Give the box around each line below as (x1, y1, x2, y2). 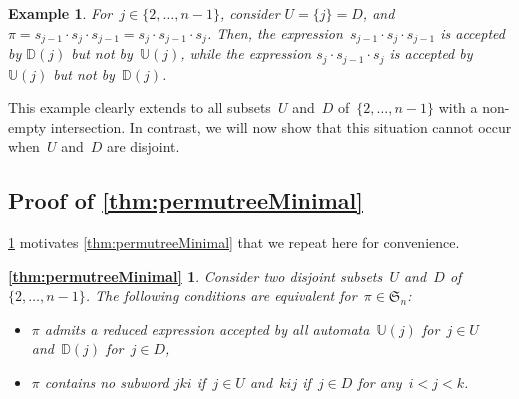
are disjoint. (106, 136, 180, 157)
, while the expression (180, 43, 312, 64)
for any (357, 372, 402, 393)
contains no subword (44, 372, 169, 393)
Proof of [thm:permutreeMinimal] (8, 185, 363, 216)
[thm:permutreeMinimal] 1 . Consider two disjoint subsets (8, 265, 383, 286)
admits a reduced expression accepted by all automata (44, 318, 370, 339)
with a (438, 97, 478, 118)
